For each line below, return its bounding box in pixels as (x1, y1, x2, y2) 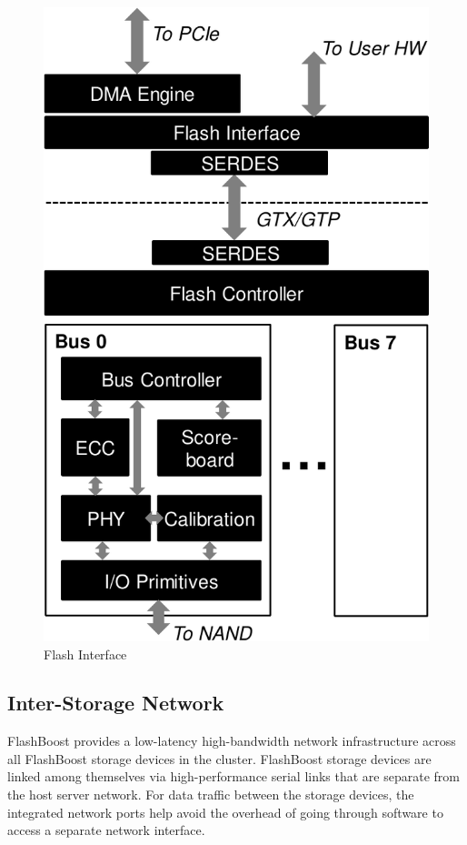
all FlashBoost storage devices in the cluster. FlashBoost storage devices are (7, 749, 432, 768)
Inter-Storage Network (7, 689, 224, 717)
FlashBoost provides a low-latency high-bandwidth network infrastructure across (7, 731, 456, 750)
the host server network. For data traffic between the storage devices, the (7, 785, 414, 804)
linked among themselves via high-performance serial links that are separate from (7, 767, 460, 786)
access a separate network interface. (7, 820, 205, 840)
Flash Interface (44, 644, 127, 663)
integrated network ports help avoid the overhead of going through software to (7, 802, 443, 821)
